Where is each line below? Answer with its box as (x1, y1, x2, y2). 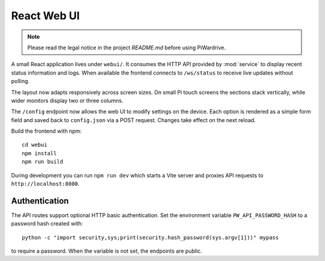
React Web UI (11, 9, 80, 22)
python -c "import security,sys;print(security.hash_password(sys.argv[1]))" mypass (22, 234, 279, 241)
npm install (22, 150, 57, 156)
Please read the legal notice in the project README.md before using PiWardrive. (27, 44, 226, 51)
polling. (11, 78, 30, 85)
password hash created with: (11, 220, 84, 227)
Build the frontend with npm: (11, 127, 82, 135)
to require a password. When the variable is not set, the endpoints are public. (11, 247, 203, 255)
